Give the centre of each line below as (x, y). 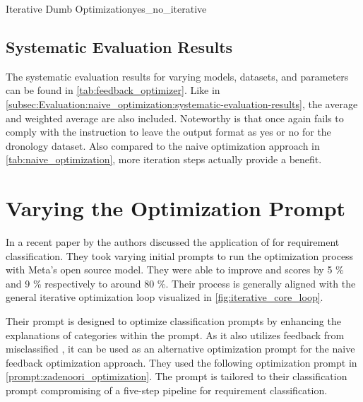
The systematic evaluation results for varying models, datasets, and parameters (177, 76)
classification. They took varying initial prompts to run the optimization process (180, 255)
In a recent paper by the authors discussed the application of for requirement (173, 242)
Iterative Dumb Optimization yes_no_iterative (106, 8)
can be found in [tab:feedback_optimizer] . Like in (113, 90)
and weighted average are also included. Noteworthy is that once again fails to (175, 118)
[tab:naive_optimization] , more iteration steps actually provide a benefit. (164, 159)
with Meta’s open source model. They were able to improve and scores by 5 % (175, 270)
